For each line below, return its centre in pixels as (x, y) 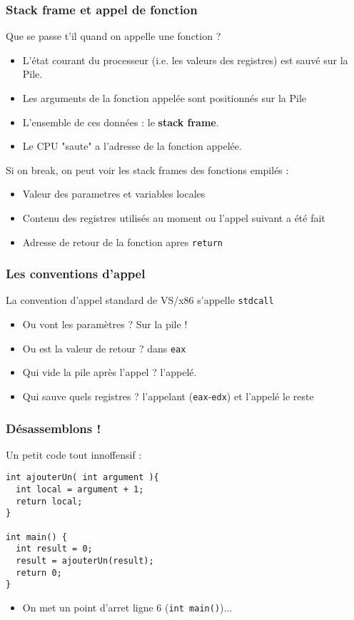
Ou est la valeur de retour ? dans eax (104, 348)
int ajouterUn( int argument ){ (82, 478)
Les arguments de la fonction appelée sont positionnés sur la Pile (164, 98)
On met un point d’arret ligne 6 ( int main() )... (127, 607)
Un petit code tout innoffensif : (74, 454)
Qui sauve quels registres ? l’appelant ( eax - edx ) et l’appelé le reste (168, 396)
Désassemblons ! (54, 428)
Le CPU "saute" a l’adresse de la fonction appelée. (132, 146)
